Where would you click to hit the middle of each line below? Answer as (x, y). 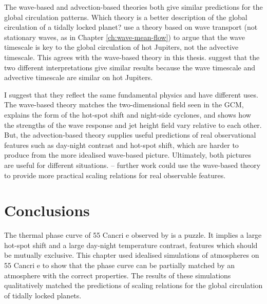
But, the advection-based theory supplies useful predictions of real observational (130, 135)
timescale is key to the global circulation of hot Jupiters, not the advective (121, 47)
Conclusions (47, 210)
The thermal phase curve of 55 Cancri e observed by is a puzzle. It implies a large (133, 235)
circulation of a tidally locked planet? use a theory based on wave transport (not (131, 27)
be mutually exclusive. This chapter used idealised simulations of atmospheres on (132, 255)
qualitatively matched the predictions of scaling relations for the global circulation (133, 285)
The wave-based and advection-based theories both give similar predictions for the (133, 7)
